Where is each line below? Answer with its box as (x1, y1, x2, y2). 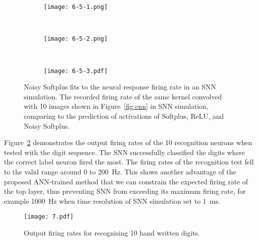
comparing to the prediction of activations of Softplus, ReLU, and (24, 110, 224, 121)
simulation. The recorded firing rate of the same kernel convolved (24, 91, 222, 101)
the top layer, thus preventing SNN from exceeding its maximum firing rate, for (4, 186, 246, 196)
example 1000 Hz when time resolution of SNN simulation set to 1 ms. (4, 195, 220, 206)
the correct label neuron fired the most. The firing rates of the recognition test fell (4, 157, 254, 167)
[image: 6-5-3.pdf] (44, 67, 108, 75)
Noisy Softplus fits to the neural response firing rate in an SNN (24, 81, 216, 92)
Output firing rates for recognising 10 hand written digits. (24, 227, 200, 238)
